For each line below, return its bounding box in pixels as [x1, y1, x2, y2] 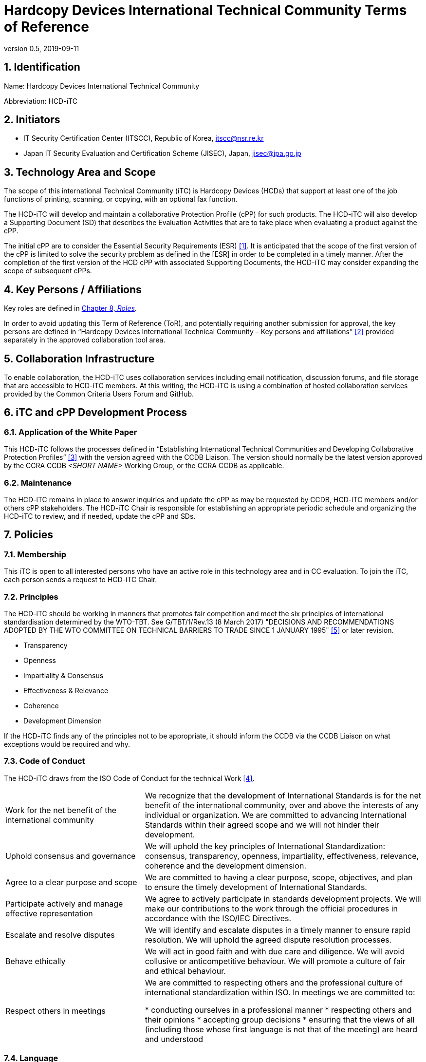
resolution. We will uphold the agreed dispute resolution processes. [145, 934, 392, 945]
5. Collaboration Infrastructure [4, 352, 155, 365]
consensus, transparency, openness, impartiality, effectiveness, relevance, [145, 851, 419, 861]
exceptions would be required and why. [4, 740, 130, 748]
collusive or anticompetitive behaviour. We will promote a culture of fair [145, 956, 406, 966]
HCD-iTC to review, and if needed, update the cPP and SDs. [4, 512, 196, 520]
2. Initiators [4, 114, 60, 126]
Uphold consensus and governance [5, 851, 136, 861]
